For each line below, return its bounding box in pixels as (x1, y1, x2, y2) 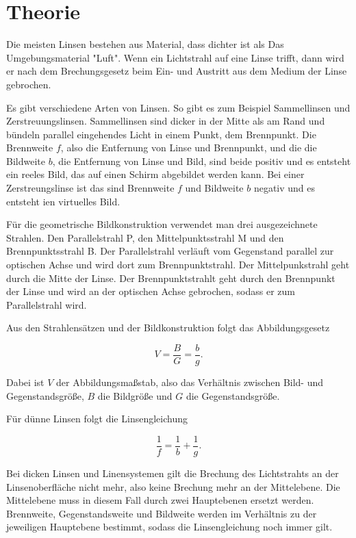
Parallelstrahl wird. (6, 297, 87, 311)
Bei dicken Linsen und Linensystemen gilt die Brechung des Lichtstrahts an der (6, 465, 339, 480)
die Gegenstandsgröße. (186, 388, 280, 402)
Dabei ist (6, 375, 44, 389)
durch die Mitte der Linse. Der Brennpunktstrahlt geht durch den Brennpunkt (6, 270, 335, 285)
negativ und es (253, 181, 316, 195)
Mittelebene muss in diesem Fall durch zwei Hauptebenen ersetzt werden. (6, 493, 314, 507)
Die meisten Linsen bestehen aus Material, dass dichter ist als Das (6, 37, 284, 51)
